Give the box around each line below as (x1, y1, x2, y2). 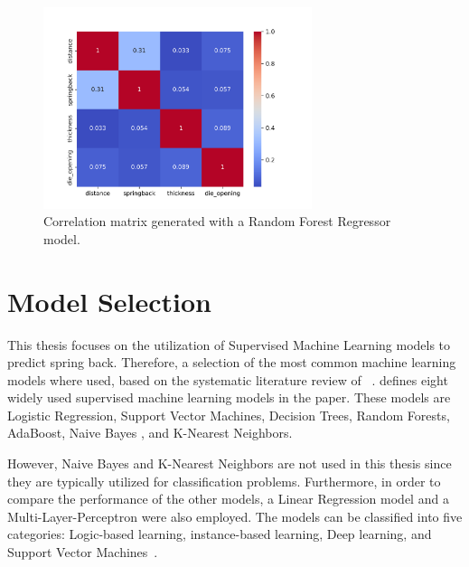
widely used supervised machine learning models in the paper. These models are (7, 388, 451, 407)
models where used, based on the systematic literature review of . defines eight (7, 370, 448, 389)
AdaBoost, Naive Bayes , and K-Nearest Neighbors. (7, 423, 293, 442)
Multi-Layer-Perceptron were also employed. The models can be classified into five (7, 506, 463, 525)
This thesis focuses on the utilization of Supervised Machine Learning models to (7, 335, 451, 354)
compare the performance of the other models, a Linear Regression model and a (7, 489, 449, 508)
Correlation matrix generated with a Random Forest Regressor (43, 212, 391, 231)
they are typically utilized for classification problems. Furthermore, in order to (7, 471, 441, 490)
